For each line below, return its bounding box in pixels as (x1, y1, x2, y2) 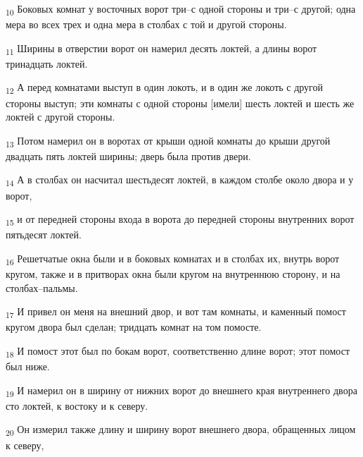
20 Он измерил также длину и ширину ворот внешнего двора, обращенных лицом (6, 422, 356, 439)
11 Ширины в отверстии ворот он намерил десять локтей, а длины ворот (6, 40, 317, 57)
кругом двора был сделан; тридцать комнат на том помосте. (6, 319, 262, 334)
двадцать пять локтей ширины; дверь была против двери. (6, 148, 251, 163)
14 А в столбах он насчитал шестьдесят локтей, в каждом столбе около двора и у (6, 172, 354, 189)
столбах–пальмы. (6, 280, 78, 295)
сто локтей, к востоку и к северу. (6, 398, 148, 413)
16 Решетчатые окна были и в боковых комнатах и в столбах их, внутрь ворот (6, 250, 340, 267)
